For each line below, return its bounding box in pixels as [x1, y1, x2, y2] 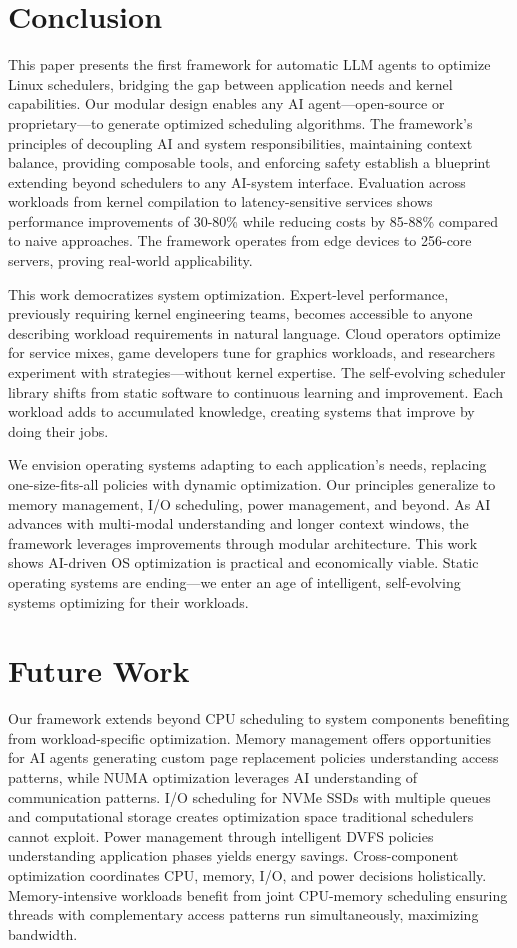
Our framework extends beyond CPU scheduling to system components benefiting [8, 708, 510, 729]
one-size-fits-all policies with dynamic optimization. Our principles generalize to [8, 474, 496, 494]
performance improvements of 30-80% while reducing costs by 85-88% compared [8, 210, 498, 231]
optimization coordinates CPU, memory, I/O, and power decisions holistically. [8, 865, 487, 886]
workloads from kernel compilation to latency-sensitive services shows [8, 191, 433, 212]
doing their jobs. [8, 420, 109, 441]
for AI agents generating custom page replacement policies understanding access [8, 747, 499, 768]
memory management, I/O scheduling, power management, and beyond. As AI [8, 493, 491, 514]
